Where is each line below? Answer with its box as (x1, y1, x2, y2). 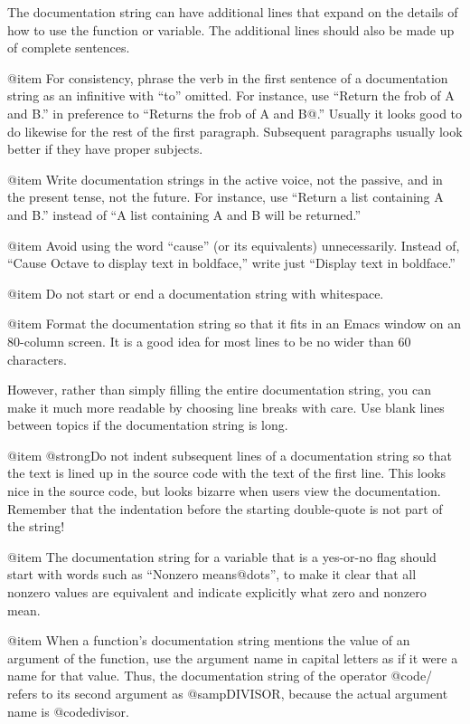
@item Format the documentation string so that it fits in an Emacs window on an (7, 314, 462, 333)
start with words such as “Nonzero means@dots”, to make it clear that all (7, 565, 417, 584)
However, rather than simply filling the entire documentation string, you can (7, 380, 431, 399)
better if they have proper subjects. (7, 139, 203, 158)
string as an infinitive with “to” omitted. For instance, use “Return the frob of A (7, 86, 455, 105)
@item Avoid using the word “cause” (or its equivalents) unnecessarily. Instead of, (7, 235, 460, 254)
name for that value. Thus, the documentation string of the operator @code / (7, 666, 433, 685)
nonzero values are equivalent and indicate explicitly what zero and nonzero (7, 583, 427, 602)
